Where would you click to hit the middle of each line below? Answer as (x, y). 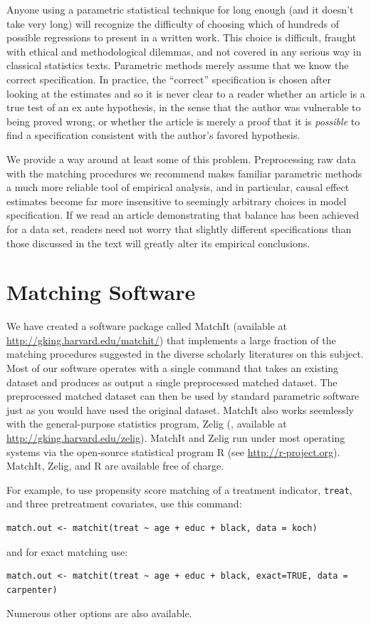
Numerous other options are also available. (99, 613)
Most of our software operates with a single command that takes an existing (173, 368)
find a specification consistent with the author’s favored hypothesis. (153, 135)
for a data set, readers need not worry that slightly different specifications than (179, 228)
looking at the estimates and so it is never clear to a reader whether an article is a (186, 93)
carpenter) (32, 590)
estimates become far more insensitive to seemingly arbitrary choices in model (177, 201)
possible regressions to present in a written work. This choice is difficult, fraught (182, 37)
